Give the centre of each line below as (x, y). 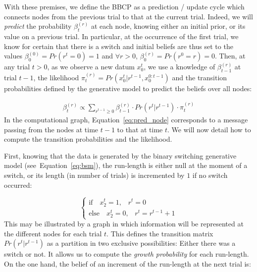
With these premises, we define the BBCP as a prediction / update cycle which (124, 6)
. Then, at (230, 56)
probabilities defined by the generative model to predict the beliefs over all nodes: (128, 88)
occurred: (18, 185)
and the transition (200, 77)
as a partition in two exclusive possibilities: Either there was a (141, 243)
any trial (17, 67)
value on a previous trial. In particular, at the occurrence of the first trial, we (121, 36)
